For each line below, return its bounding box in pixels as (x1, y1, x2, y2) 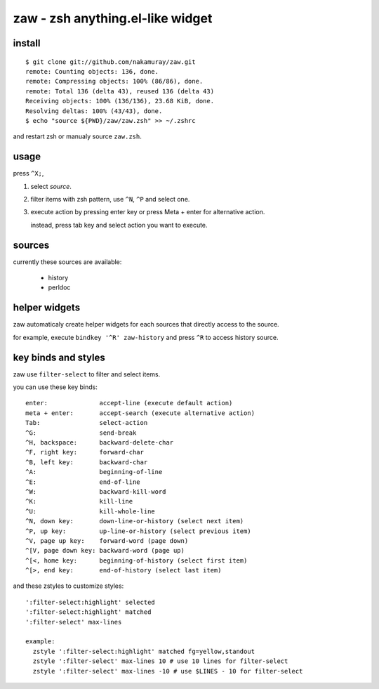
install (13, 37, 41, 49)
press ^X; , (13, 169, 44, 178)
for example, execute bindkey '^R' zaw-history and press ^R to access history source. (13, 333, 279, 341)
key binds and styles (13, 351, 105, 363)
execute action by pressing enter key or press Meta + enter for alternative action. (30, 208, 265, 216)
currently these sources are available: (13, 257, 122, 266)
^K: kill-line (25, 497, 133, 506)
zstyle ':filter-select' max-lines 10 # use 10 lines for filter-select (32, 657, 288, 665)
